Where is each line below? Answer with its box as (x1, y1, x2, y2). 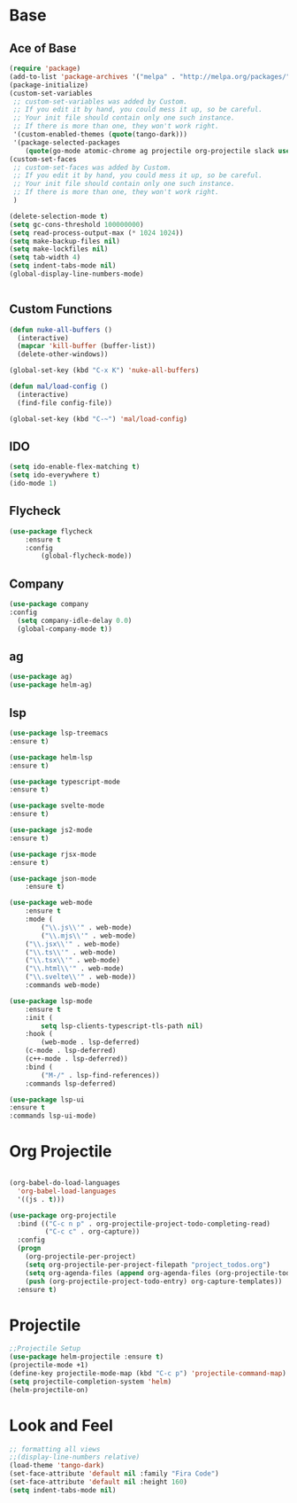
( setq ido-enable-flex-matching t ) (9, 463, 141, 471)
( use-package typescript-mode (9, 777, 121, 786)
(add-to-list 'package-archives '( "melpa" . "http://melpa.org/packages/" (9, 72, 291, 81)
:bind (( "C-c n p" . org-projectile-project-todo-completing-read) (17, 1219, 271, 1228)
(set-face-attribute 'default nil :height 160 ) (9, 1477, 188, 1487)
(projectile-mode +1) (9, 1361, 89, 1370)
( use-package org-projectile (9, 1211, 117, 1219)
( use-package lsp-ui (9, 1095, 86, 1104)
